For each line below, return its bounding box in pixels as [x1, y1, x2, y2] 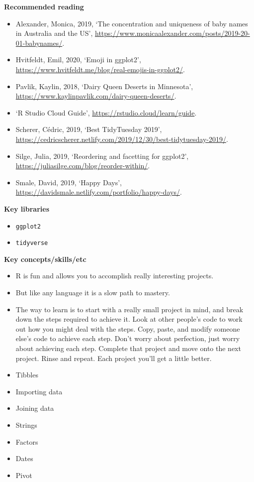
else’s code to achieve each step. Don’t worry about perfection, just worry [15, 333, 240, 344]
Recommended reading [4, 1, 84, 11]
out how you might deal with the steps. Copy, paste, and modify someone [15, 323, 240, 334]
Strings [15, 419, 37, 430]
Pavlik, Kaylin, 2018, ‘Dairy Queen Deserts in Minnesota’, [15, 81, 193, 91]
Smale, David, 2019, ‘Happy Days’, [15, 177, 122, 187]
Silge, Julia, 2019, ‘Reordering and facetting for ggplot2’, [15, 150, 189, 161]
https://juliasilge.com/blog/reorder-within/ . [15, 160, 150, 171]
